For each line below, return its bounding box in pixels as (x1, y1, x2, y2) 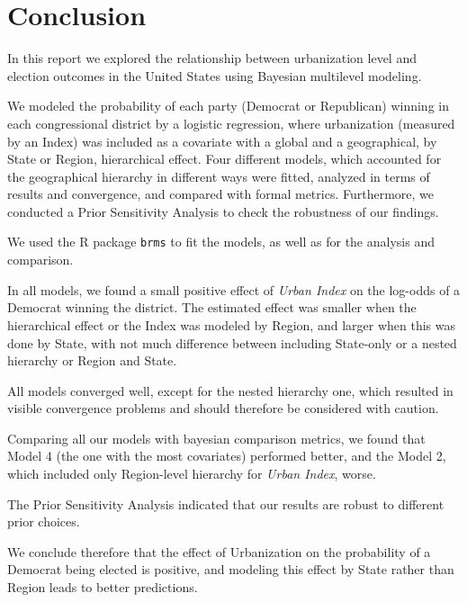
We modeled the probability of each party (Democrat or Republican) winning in (7, 96, 449, 115)
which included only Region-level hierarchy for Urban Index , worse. (7, 464, 376, 483)
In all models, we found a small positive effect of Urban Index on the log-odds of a (7, 280, 461, 299)
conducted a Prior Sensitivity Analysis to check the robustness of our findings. (7, 202, 439, 220)
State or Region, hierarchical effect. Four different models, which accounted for (7, 149, 442, 168)
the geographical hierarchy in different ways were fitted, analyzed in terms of (7, 166, 430, 185)
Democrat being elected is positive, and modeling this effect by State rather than (7, 560, 454, 579)
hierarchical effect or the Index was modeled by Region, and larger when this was (7, 315, 455, 334)
